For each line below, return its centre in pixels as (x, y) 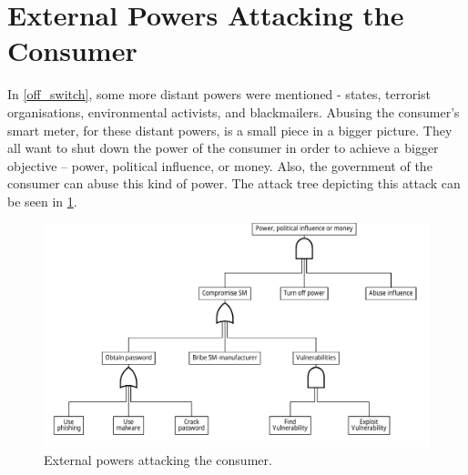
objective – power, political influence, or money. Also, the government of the (220, 165)
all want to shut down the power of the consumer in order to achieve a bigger (223, 148)
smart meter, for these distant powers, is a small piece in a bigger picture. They (230, 130)
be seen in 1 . (42, 201)
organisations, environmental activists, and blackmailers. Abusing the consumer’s (234, 111)
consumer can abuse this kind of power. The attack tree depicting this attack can (234, 183)
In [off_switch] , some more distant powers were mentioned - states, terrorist (219, 94)
